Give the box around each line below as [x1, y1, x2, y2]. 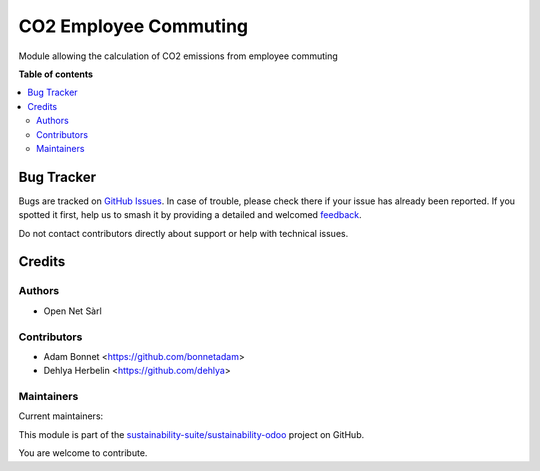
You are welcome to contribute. [18, 447, 148, 459]
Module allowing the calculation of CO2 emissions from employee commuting [18, 50, 339, 62]
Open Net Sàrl [43, 305, 102, 317]
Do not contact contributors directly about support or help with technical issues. [18, 227, 349, 239]
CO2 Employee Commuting [18, 15, 249, 37]
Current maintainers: [18, 410, 104, 422]
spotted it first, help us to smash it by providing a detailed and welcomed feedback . [18, 209, 362, 221]
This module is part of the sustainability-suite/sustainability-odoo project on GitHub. [18, 428, 365, 440]
